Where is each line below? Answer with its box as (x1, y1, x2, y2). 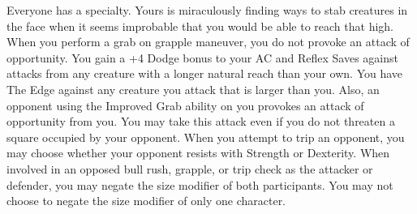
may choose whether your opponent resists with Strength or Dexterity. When (6, 144, 390, 161)
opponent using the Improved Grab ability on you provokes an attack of (6, 96, 364, 113)
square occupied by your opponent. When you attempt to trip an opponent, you (6, 128, 405, 145)
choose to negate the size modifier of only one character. (6, 192, 286, 209)
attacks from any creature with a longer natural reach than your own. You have (6, 65, 403, 82)
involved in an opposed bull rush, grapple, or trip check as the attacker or (6, 160, 373, 177)
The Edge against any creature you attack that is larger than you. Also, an (6, 80, 380, 97)
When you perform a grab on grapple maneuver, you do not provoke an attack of (6, 33, 410, 50)
